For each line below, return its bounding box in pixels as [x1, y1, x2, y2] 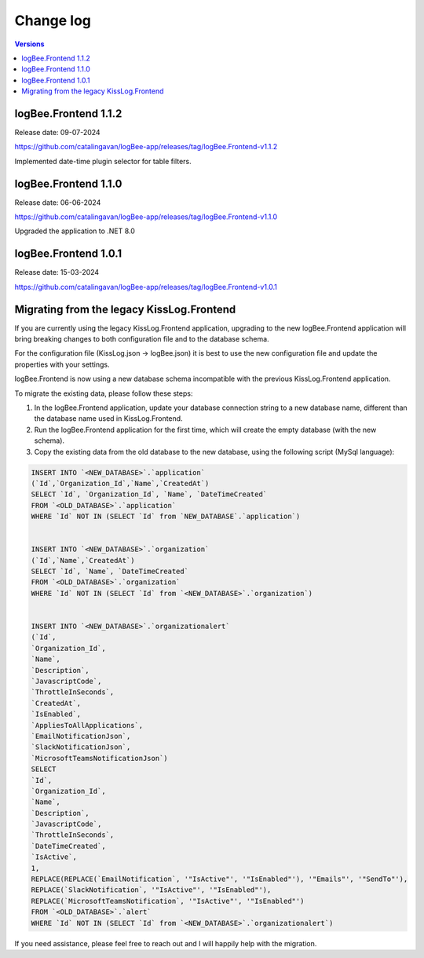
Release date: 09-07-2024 [14, 128, 101, 137]
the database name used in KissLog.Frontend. [34, 414, 184, 423]
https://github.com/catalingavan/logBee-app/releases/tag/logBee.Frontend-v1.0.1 [14, 282, 278, 291]
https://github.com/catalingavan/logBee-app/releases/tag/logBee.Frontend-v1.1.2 [14, 142, 278, 152]
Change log [14, 12, 92, 29]
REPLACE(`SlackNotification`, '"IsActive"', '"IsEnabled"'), [31, 886, 272, 894]
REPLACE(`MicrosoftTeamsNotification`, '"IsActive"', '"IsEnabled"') [31, 896, 305, 905]
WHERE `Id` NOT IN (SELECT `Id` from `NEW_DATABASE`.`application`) [31, 512, 301, 521]
